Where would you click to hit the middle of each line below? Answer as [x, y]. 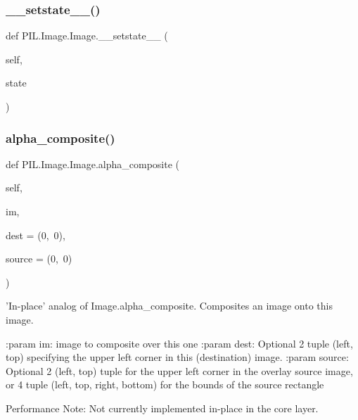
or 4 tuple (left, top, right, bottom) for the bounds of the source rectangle [165, 384]
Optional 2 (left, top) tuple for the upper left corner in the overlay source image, [179, 370]
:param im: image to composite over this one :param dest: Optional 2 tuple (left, [179, 343]
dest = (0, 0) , [36, 235]
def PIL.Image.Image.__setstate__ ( [87, 36]
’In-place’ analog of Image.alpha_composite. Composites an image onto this [170, 306]
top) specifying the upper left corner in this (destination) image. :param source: [177, 357]
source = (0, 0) [39, 259]
